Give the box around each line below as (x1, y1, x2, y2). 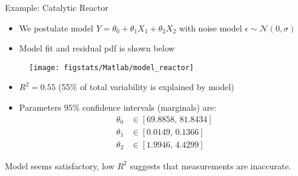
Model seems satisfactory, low (5, 159, 114, 172)
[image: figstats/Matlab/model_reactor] (29, 63, 194, 72)
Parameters (19, 101, 61, 114)
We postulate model (19, 21, 93, 34)
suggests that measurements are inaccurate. (130, 159, 291, 172)
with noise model (179, 21, 242, 34)
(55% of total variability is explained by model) (58, 80, 234, 93)
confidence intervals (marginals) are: (82, 101, 217, 114)
